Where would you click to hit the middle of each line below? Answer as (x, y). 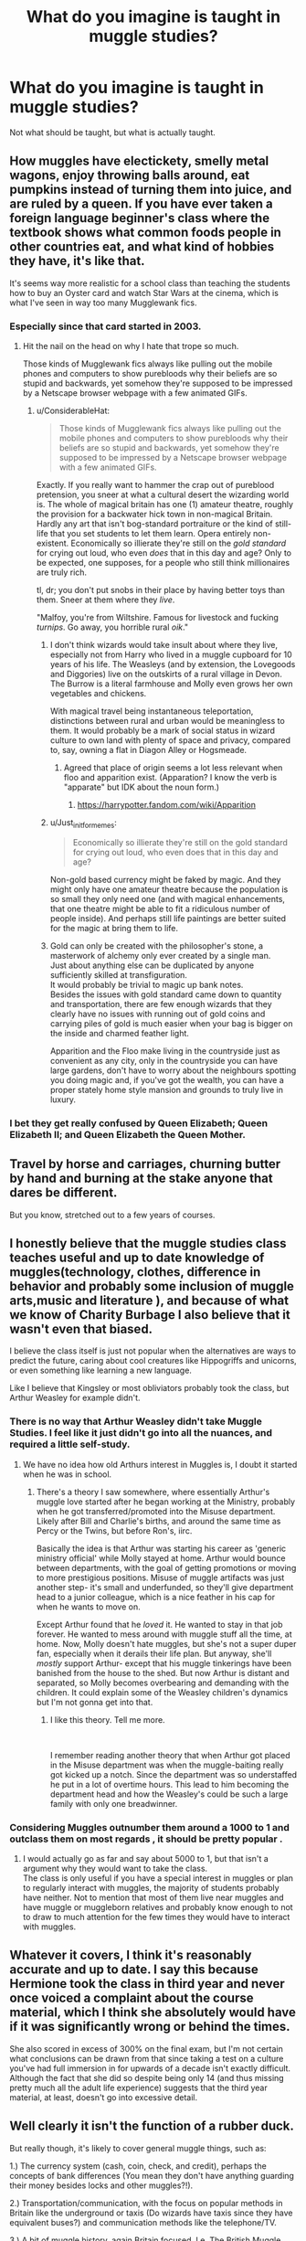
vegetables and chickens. (98, 694)
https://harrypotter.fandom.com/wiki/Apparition (166, 805)
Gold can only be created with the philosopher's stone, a (156, 945)
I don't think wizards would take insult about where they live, (164, 645)
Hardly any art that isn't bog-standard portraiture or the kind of (155, 524)
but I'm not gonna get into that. (95, 1702)
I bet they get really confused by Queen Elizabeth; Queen (138, 1123)
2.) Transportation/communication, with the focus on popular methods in (146, 2203)
